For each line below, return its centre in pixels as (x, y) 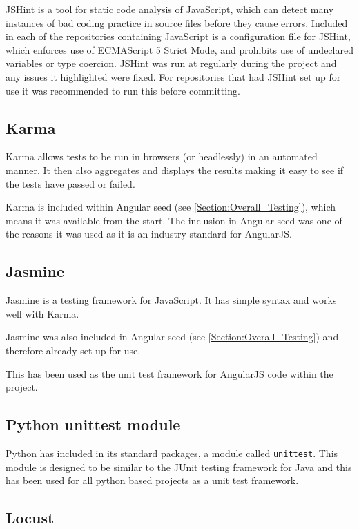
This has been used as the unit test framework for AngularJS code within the (169, 373)
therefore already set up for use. (73, 350)
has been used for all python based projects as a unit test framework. (152, 480)
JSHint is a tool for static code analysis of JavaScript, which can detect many (170, 9)
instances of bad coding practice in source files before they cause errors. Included (177, 22)
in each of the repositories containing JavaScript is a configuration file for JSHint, (178, 36)
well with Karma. (42, 313)
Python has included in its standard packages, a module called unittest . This (172, 453)
